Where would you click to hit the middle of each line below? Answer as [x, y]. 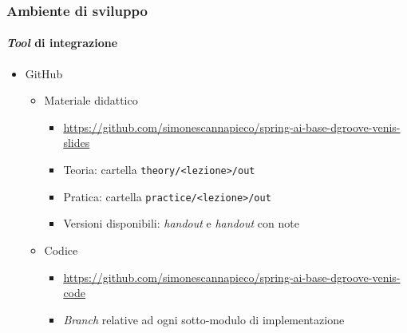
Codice [61, 250]
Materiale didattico [91, 100]
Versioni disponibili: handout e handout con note [181, 223]
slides [77, 143]
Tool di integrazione [62, 43]
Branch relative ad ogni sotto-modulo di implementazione [204, 319]
